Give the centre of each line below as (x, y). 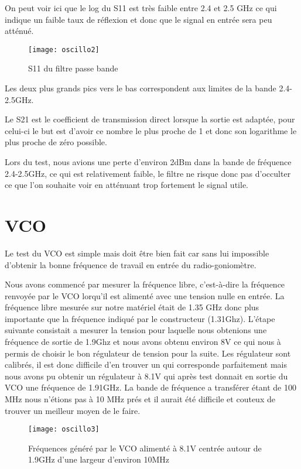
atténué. (19, 31)
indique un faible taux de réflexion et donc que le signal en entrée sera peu (138, 19)
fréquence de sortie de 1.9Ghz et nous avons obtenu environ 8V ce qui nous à (143, 342)
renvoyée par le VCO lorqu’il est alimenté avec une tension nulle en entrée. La (145, 295)
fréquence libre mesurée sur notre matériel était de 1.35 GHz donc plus (132, 307)
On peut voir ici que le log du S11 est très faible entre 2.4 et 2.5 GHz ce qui (141, 8)
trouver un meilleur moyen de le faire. (73, 410)
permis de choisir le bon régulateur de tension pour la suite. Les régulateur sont (148, 353)
